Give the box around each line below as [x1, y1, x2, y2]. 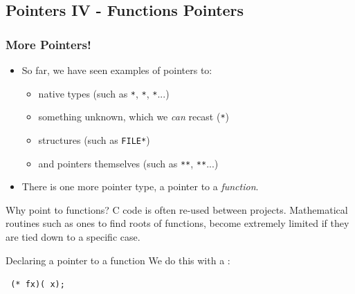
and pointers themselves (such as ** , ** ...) [38, 156, 219, 170]
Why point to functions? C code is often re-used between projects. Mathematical [6, 202, 348, 217]
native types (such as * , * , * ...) [38, 86, 170, 100]
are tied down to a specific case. [6, 230, 140, 244]
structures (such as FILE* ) [38, 132, 150, 147]
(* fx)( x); [10, 279, 65, 290]
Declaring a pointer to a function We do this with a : [6, 252, 230, 267]
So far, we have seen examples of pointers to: [21, 63, 212, 77]
